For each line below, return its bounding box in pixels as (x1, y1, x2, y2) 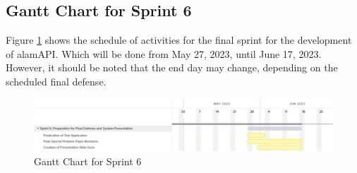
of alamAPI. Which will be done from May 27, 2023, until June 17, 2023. (6, 46, 322, 61)
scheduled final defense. (6, 73, 107, 88)
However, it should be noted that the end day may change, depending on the (6, 60, 338, 75)
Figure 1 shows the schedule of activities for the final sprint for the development (6, 32, 352, 47)
